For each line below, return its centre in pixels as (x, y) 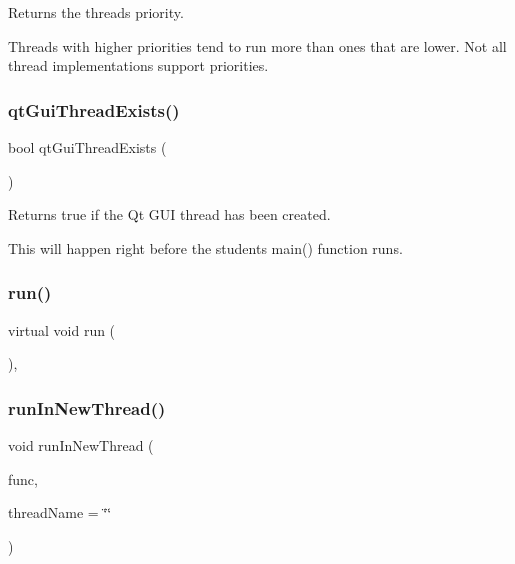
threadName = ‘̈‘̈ (60, 512)
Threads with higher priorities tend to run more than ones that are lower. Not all (257, 45)
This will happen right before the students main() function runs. (205, 247)
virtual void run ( (62, 329)
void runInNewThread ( (81, 445)
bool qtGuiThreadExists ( (87, 147)
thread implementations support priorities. (138, 65)
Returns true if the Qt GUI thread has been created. (169, 214)
